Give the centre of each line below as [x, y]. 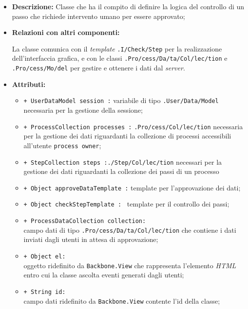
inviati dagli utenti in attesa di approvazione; [91, 239]
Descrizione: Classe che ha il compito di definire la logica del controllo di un [128, 6]
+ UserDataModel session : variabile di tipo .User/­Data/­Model [121, 100]
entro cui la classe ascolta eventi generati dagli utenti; [104, 275]
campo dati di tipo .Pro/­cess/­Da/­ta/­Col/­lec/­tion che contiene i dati [130, 230]
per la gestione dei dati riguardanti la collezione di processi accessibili [127, 136]
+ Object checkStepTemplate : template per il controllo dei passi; [126, 204]
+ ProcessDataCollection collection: [85, 221]
